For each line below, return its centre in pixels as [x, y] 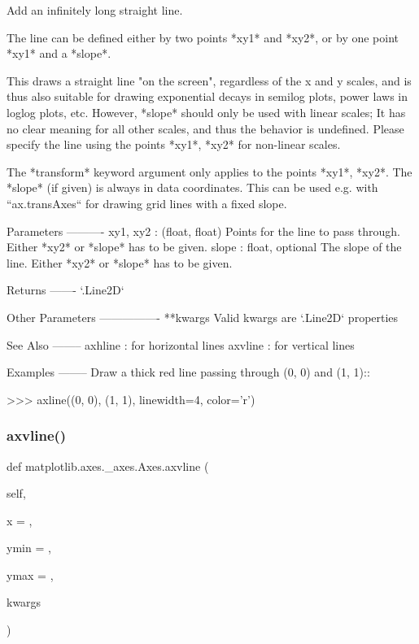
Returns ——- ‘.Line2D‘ [65, 290]
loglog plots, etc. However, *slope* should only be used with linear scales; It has [206, 112]
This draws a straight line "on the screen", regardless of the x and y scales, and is [209, 80]
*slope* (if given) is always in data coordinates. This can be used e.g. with [192, 187]
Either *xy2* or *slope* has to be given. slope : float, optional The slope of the [204, 247]
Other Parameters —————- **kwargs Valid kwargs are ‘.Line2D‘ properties [203, 317]
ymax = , [30, 574]
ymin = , [29, 548]
